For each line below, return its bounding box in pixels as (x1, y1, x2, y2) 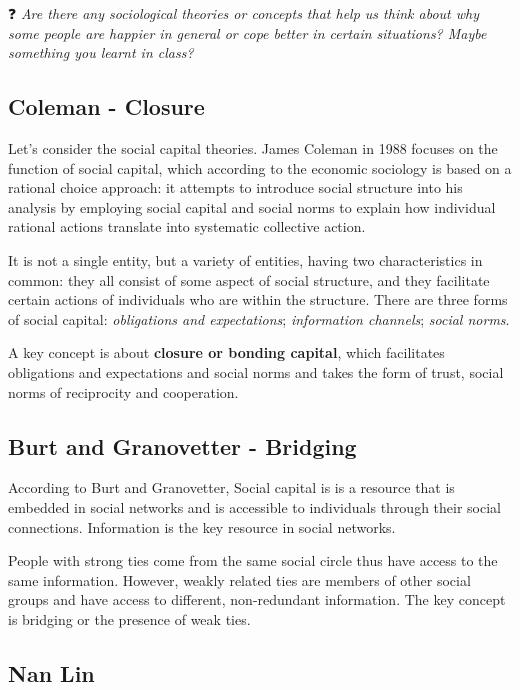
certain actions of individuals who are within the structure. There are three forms (8, 289, 508, 310)
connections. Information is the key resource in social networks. (8, 516, 396, 537)
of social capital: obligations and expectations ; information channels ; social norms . (8, 308, 510, 329)
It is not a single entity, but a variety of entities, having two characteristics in (8, 249, 483, 270)
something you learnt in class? (8, 42, 194, 63)
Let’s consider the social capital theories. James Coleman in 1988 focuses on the (8, 137, 498, 158)
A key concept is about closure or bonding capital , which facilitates (8, 342, 445, 363)
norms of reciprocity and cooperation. (8, 381, 239, 402)
